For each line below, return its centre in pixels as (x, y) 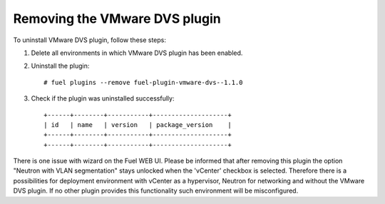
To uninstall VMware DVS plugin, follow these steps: (90, 40)
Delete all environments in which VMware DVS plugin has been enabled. (137, 53)
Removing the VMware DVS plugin (117, 19)
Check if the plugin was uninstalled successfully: (103, 98)
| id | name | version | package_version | (138, 124)
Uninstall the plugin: (60, 66)
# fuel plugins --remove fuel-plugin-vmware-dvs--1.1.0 (143, 82)
